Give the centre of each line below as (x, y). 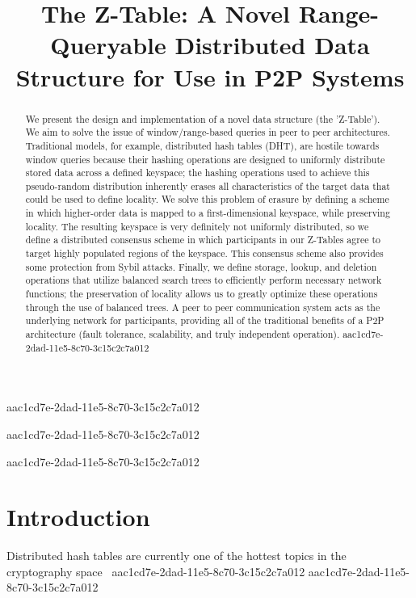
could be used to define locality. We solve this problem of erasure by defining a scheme (207, 199)
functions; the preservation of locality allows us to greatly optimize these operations (202, 294)
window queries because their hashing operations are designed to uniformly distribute (205, 159)
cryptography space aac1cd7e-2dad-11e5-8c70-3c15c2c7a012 (156, 571)
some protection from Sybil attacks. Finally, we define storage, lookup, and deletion (201, 266)
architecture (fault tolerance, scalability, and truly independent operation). (183, 334)
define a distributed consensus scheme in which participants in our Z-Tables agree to (203, 240)
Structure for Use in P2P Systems (210, 76)
